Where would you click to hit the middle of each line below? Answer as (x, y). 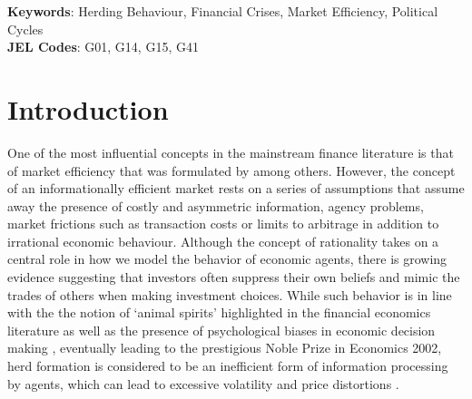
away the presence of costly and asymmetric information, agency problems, (216, 205)
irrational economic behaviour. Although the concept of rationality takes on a (223, 241)
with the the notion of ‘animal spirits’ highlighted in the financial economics (219, 312)
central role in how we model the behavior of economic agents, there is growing (227, 259)
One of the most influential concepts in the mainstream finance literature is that (231, 152)
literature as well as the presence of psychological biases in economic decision (221, 330)
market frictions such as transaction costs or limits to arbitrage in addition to (223, 224)
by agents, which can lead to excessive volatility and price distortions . (203, 383)
